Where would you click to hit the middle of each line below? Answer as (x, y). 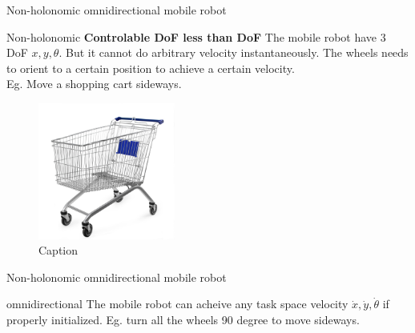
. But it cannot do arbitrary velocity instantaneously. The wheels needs (234, 52)
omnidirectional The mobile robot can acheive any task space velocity (177, 304)
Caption (58, 250)
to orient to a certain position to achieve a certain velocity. (151, 68)
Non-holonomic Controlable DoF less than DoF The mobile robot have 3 (196, 36)
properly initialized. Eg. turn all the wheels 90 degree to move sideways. (183, 319)
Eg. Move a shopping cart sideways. (94, 84)
